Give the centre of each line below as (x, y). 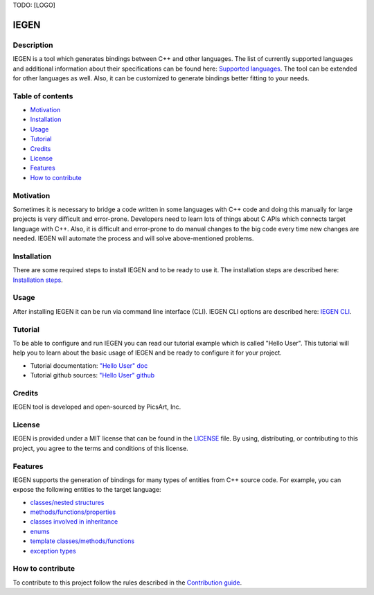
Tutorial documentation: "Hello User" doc (89, 365)
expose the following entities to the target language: (87, 490)
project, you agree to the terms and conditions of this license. (100, 448)
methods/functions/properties (73, 512)
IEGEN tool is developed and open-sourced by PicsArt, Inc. (97, 407)
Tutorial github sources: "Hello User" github (92, 375)
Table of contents (43, 96)
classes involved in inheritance (74, 522)
